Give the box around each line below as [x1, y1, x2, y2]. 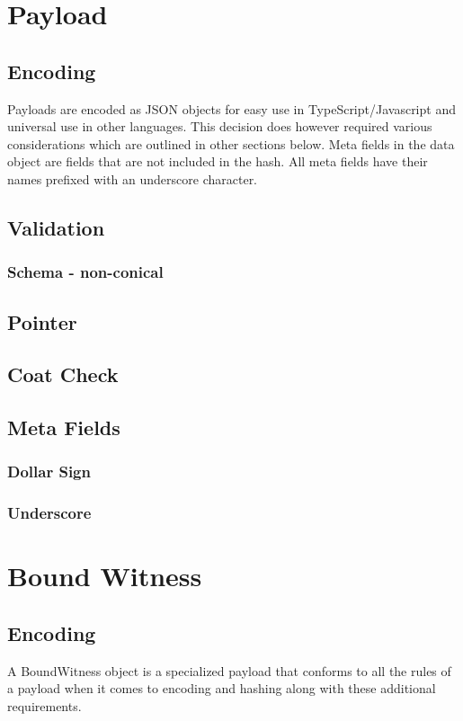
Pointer [7, 307, 77, 335]
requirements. [7, 696, 82, 715]
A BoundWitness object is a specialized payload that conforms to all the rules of [7, 661, 451, 680]
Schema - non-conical [7, 261, 164, 283]
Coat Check [7, 360, 119, 388]
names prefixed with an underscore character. [7, 169, 258, 188]
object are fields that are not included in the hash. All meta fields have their [7, 152, 428, 171]
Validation [7, 213, 105, 241]
